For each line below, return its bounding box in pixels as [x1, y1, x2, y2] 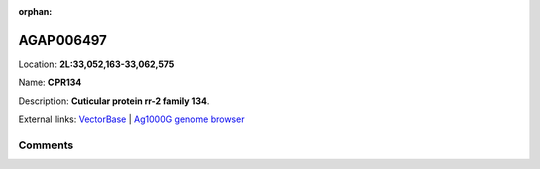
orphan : [18, 6, 53, 17]
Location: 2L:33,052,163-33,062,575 [18, 58, 175, 70]
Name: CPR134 [18, 76, 82, 89]
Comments [18, 138, 74, 152]
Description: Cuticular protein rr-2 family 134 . [18, 95, 210, 107]
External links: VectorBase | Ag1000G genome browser [18, 113, 245, 125]
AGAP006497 [18, 31, 107, 49]
